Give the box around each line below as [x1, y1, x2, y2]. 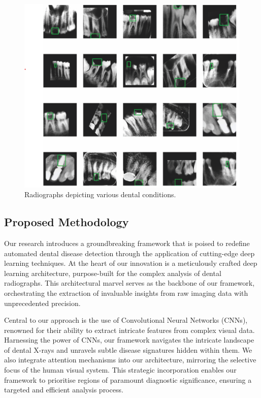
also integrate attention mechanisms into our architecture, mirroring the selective [4, 354, 256, 365]
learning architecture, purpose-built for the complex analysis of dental [4, 267, 221, 278]
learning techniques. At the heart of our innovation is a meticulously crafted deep [4, 258, 257, 268]
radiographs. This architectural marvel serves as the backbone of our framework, [4, 278, 255, 288]
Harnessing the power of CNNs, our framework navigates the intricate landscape [4, 334, 254, 345]
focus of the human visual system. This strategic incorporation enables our [4, 364, 237, 375]
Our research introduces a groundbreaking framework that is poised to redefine [4, 237, 250, 248]
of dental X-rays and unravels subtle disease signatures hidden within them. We [4, 344, 252, 355]
